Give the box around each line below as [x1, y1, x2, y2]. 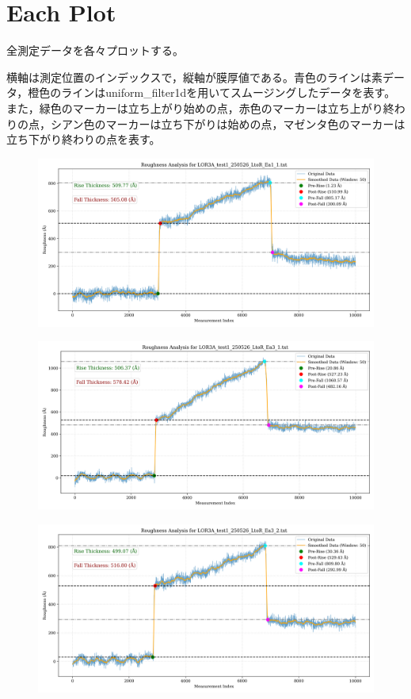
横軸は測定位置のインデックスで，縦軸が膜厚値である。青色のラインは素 [6, 68, 382, 85]
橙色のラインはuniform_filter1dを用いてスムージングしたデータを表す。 [28, 84, 396, 101]
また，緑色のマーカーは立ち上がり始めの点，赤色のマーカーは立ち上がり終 [6, 99, 394, 116]
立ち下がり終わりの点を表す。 [6, 131, 161, 148]
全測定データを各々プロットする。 [6, 42, 184, 59]
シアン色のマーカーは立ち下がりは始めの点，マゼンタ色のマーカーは [50, 115, 405, 132]
